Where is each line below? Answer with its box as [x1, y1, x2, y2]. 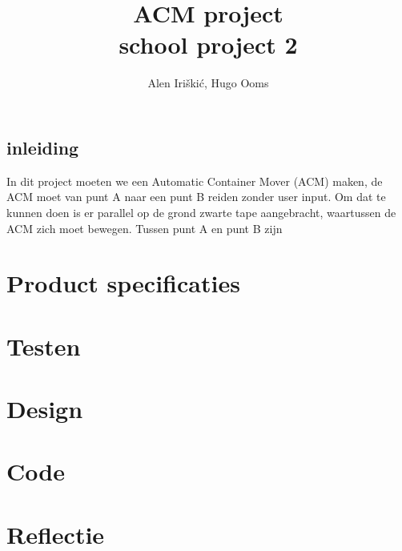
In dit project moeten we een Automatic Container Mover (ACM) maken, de [6, 172, 383, 189]
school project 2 [119, 28, 298, 61]
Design [6, 392, 83, 425]
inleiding [6, 135, 79, 159]
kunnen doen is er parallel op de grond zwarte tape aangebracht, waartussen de [6, 203, 396, 220]
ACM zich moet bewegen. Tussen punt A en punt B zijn [6, 219, 283, 236]
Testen [6, 329, 81, 362]
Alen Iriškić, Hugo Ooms [147, 74, 269, 91]
